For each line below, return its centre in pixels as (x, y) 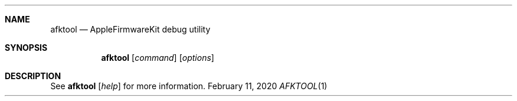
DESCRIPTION (33, 76)
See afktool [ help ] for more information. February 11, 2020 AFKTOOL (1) (189, 86)
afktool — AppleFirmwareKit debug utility (130, 29)
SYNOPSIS (26, 48)
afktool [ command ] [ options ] (158, 58)
